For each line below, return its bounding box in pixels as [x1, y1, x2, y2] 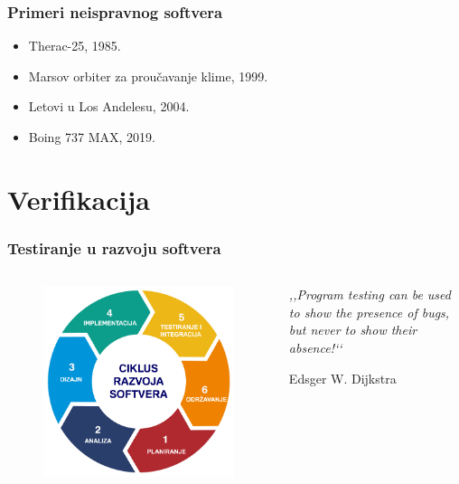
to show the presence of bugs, [288, 302, 450, 321]
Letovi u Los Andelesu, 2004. [28, 97, 190, 116]
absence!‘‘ [288, 337, 342, 356]
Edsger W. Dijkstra [288, 368, 397, 387]
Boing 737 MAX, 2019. [28, 128, 155, 146]
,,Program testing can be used [288, 285, 451, 304]
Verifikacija [7, 180, 150, 217]
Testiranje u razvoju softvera [7, 236, 221, 259]
